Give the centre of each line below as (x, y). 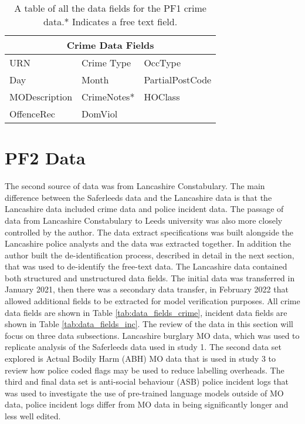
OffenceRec (32, 114)
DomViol (100, 114)
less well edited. (33, 416)
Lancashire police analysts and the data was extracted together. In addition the (148, 243)
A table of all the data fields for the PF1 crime (110, 8)
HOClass (162, 97)
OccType (162, 63)
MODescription (41, 97)
